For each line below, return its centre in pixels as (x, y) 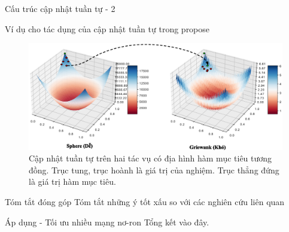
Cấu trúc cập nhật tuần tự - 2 (60, 8)
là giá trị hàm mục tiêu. (72, 181)
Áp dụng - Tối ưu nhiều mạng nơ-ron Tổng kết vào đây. (107, 222)
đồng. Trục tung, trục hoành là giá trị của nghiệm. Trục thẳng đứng (154, 170)
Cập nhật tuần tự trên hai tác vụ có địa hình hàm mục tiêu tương (150, 158)
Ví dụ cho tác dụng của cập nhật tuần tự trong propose (107, 28)
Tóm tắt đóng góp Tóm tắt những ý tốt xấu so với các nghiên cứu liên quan (145, 202)
